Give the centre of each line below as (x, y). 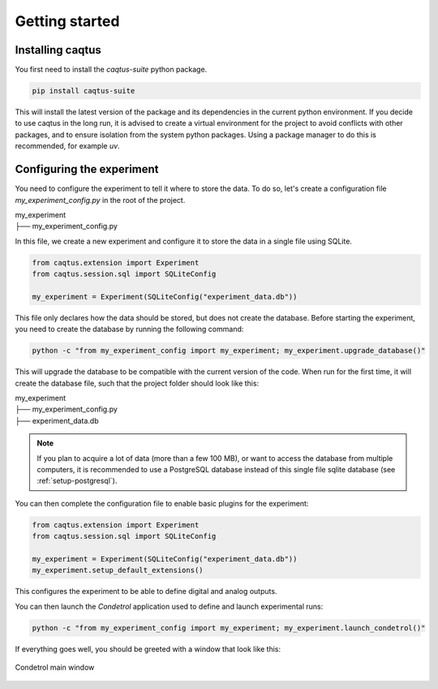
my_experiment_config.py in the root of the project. (100, 200)
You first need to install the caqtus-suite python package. (111, 70)
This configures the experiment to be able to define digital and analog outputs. (146, 592)
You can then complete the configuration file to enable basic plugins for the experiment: (162, 503)
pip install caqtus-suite (84, 91)
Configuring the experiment (87, 169)
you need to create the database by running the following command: (129, 329)
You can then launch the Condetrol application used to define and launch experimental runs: (169, 606)
